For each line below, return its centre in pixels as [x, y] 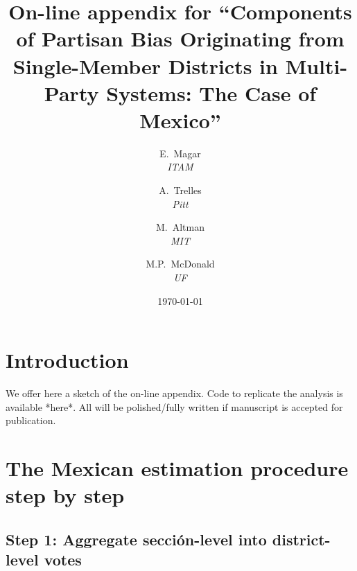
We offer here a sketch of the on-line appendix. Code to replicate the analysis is [174, 393]
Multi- [316, 65]
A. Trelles [180, 190]
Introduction [67, 360]
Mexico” [180, 120]
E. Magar [180, 153]
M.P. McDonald [180, 264]
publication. [31, 420]
